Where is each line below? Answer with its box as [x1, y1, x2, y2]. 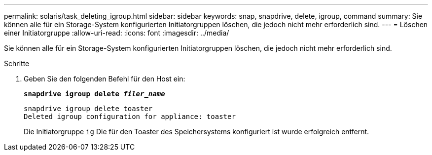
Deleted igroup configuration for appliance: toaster [24, 113, 236, 120]
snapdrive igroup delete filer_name [24, 90, 165, 98]
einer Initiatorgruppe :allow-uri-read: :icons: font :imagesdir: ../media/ [4, 29, 229, 37]
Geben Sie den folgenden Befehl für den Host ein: [24, 75, 185, 83]
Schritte [4, 59, 30, 68]
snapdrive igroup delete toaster [24, 105, 153, 113]
